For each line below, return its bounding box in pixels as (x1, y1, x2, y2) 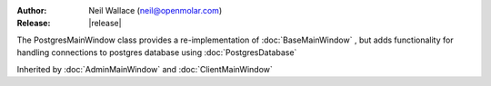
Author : (16, 5, 47, 15)
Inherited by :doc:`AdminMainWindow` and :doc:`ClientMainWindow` (16, 63, 273, 74)
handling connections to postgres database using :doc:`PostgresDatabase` (16, 47, 297, 58)
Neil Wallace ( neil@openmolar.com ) (88, 5, 223, 15)
